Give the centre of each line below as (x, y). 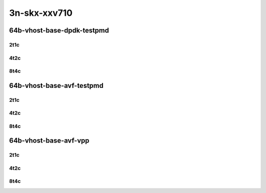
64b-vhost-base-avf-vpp (49, 141)
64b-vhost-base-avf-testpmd (56, 86)
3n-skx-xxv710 (41, 13)
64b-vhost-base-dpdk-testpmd (59, 30)
